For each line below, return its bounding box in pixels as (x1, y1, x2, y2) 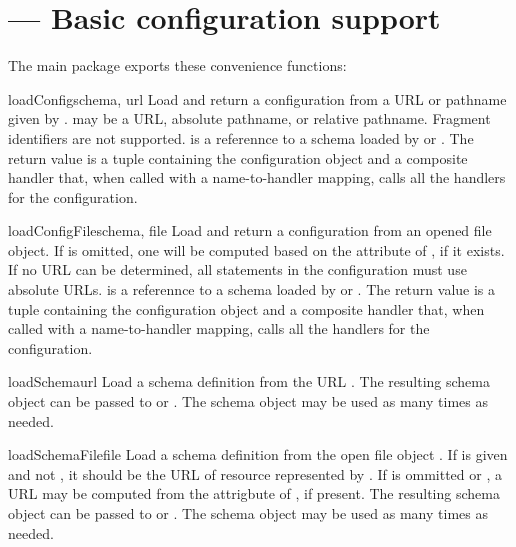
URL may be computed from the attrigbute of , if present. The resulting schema (8, 483, 500, 504)
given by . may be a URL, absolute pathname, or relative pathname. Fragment (8, 108, 491, 129)
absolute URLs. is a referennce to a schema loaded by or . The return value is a (8, 279, 496, 300)
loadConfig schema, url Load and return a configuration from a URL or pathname (8, 88, 507, 109)
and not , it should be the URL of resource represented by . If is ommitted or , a (8, 463, 502, 484)
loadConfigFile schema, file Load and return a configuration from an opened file (8, 220, 492, 241)
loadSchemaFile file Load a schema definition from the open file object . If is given (8, 444, 508, 465)
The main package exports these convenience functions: (8, 55, 347, 76)
